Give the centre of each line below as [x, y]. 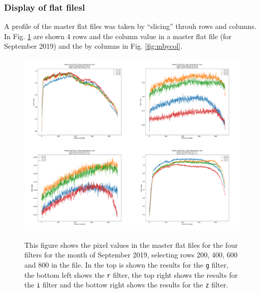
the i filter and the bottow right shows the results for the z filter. [126, 285]
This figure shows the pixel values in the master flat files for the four [131, 245]
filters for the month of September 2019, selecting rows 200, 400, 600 [131, 255]
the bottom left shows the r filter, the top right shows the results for [131, 274]
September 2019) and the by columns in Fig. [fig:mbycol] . [93, 46]
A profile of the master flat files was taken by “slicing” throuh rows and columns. [130, 26]
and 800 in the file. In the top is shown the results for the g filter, [126, 264]
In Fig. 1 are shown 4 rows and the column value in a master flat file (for [118, 36]
